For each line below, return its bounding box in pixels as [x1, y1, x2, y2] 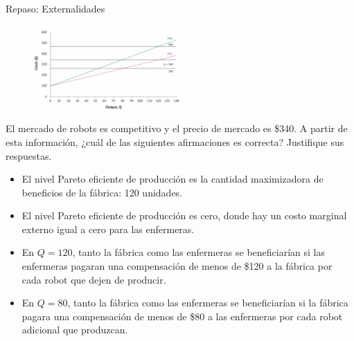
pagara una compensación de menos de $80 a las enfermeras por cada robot [21, 308, 343, 323]
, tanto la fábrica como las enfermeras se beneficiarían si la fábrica [67, 295, 348, 310]
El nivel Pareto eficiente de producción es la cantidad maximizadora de [21, 172, 324, 186]
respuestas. [6, 148, 52, 163]
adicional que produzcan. [21, 322, 128, 337]
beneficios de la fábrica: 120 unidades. [21, 185, 183, 199]
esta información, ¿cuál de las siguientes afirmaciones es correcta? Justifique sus [6, 134, 344, 149]
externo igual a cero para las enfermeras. [21, 221, 195, 236]
